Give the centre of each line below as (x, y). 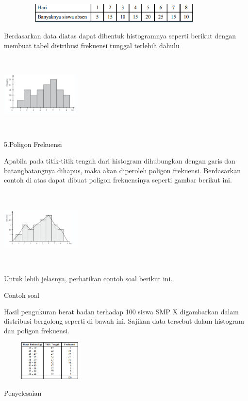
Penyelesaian (23, 392)
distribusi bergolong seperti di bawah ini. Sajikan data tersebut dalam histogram (124, 321)
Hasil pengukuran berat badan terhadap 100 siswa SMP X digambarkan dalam (122, 311)
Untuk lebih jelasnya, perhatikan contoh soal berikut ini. (88, 279)
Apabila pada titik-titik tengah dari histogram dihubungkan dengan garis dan (120, 160)
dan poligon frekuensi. (37, 330)
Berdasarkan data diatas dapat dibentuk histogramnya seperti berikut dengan (120, 36)
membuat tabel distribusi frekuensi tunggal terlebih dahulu (92, 45)
